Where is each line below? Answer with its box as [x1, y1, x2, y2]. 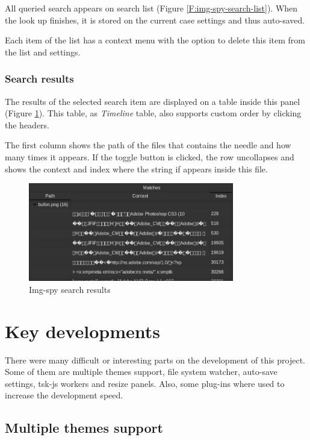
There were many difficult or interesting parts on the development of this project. [5, 353, 305, 366]
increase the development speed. [5, 389, 123, 401]
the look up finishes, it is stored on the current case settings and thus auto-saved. [5, 13, 305, 26]
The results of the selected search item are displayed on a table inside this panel [5, 95, 300, 107]
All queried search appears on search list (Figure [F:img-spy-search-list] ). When [5, 2, 298, 14]
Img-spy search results [29, 283, 111, 295]
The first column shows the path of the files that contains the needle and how [5, 139, 291, 151]
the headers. [5, 118, 50, 131]
